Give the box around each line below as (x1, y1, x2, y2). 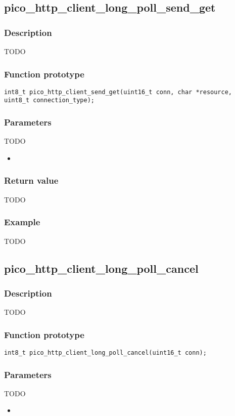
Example (4, 216, 40, 228)
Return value (4, 174, 59, 187)
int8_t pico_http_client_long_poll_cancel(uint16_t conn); (4, 349, 207, 356)
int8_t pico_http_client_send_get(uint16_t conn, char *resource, (4, 88, 232, 96)
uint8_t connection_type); (4, 97, 95, 104)
